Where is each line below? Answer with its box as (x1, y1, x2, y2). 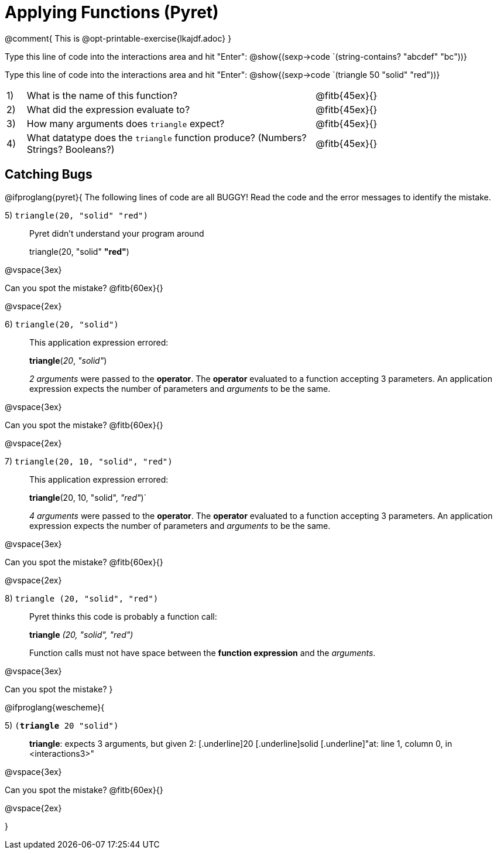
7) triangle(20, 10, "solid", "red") (5, 456, 173, 466)
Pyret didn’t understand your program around (29, 228, 204, 238)
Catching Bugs (5, 167, 92, 182)
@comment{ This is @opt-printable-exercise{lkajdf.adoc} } (5, 33, 232, 43)
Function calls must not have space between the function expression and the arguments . (29, 647, 376, 658)
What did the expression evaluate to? (26, 103, 190, 115)
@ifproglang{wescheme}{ (5, 702, 105, 712)
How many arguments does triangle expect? (26, 117, 225, 129)
